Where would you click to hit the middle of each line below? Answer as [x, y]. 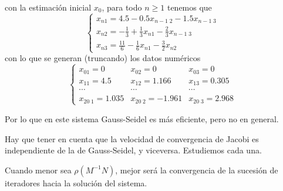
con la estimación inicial [48, 7]
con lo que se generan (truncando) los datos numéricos [103, 58]
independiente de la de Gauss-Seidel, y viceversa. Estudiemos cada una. [133, 150]
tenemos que [189, 7]
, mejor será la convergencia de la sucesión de [197, 170]
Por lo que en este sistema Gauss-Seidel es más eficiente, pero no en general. [142, 118]
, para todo [122, 7]
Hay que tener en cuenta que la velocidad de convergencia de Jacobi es [132, 138]
